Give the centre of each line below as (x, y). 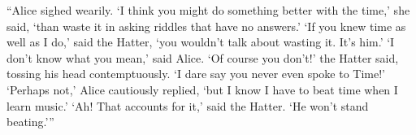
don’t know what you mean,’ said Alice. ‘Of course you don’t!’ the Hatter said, (203, 57)
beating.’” (30, 122)
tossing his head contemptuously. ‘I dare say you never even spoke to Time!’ (196, 74)
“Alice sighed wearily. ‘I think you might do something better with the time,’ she (208, 10)
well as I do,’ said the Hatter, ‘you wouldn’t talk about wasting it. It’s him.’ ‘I (201, 42)
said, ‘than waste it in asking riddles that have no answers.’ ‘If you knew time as (206, 26)
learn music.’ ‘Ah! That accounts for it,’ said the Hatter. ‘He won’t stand (188, 105)
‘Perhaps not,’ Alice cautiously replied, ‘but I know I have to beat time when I (202, 89)
